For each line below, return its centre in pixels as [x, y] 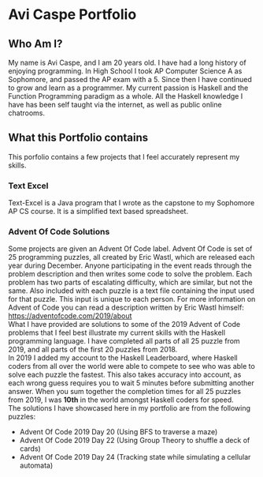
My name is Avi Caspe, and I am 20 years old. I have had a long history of [127, 62]
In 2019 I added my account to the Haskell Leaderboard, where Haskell [123, 358]
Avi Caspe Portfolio [72, 15]
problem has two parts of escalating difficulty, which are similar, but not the [131, 283]
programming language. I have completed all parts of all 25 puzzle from [124, 341]
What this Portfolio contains [78, 138]
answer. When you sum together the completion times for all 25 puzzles [125, 392]
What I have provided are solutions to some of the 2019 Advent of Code [124, 325]
